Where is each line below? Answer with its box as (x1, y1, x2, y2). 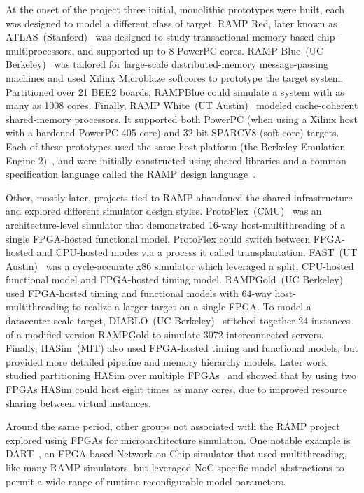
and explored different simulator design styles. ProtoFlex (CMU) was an (6, 203, 322, 218)
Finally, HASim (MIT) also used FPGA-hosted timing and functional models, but (6, 341, 358, 355)
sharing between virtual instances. (6, 395, 151, 410)
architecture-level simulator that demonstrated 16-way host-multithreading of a (6, 217, 346, 231)
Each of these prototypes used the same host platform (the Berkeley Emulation (6, 138, 346, 153)
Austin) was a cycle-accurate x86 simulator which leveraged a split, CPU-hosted (6, 258, 354, 273)
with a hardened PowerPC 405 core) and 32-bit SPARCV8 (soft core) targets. (6, 125, 339, 140)
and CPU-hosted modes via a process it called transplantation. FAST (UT (36, 245, 358, 259)
